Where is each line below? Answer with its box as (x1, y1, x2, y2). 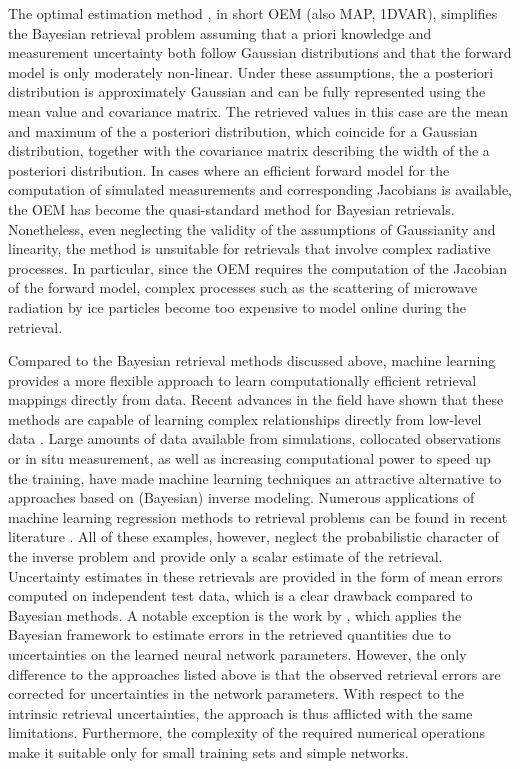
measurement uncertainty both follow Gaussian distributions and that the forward (8, 42, 512, 63)
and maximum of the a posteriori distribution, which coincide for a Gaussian (8, 120, 478, 141)
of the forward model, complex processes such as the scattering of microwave (8, 277, 478, 298)
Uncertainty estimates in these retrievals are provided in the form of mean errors (8, 565, 503, 586)
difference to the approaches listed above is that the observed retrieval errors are (8, 663, 501, 684)
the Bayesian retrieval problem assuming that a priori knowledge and (8, 22, 432, 43)
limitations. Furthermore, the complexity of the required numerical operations (8, 722, 486, 743)
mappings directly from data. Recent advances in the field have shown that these (8, 389, 504, 410)
